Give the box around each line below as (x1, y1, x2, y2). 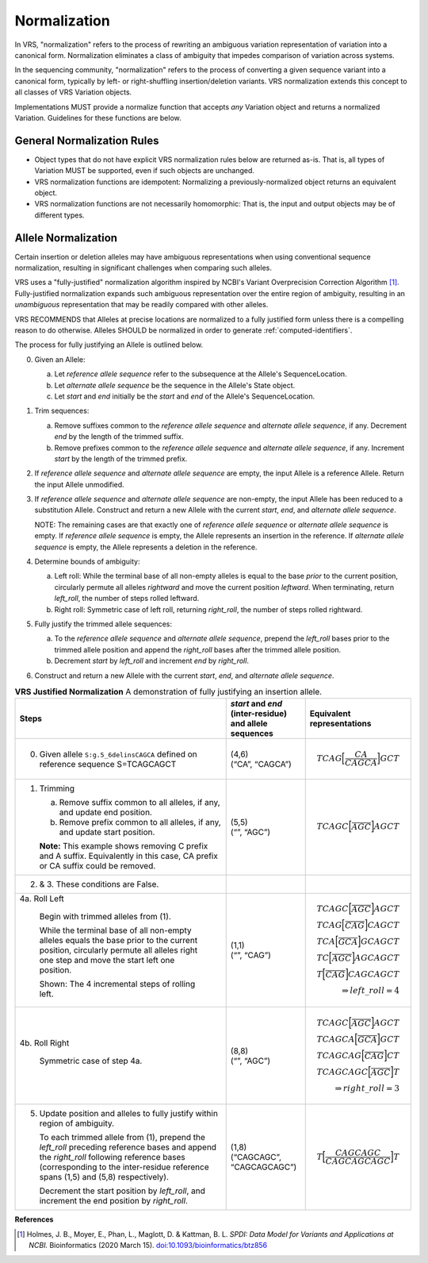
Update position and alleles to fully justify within (39, 1108, 218, 1119)
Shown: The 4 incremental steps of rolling (39, 978, 196, 989)
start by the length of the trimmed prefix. (54, 453, 188, 464)
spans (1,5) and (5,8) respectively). (39, 1172, 170, 1183)
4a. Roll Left (19, 893, 65, 904)
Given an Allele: (34, 354, 86, 364)
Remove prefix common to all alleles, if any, (59, 816, 221, 827)
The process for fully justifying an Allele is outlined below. (14, 340, 204, 349)
